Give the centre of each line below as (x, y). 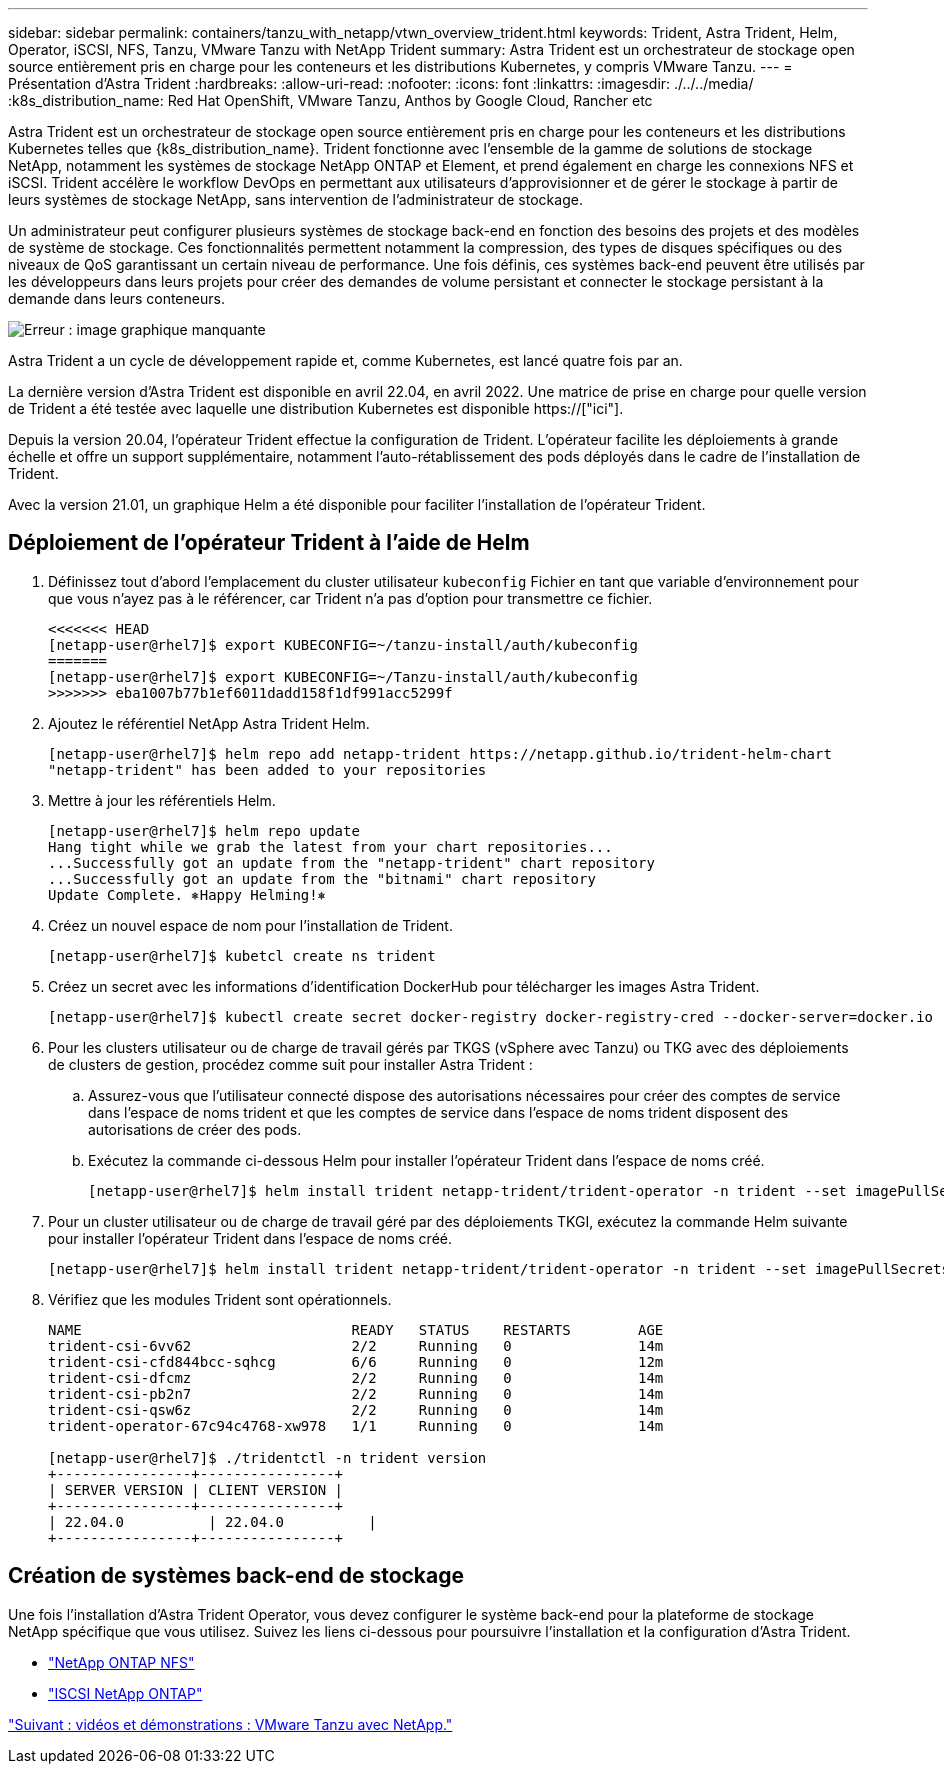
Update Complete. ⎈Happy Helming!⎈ (187, 894)
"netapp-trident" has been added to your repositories (267, 769)
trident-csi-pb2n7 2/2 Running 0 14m (356, 1393)
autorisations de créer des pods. (195, 1129)
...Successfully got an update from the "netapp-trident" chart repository (351, 862)
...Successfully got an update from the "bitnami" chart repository (322, 878)
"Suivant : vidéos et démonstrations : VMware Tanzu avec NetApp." (230, 1724)
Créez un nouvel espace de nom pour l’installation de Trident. (250, 925)
